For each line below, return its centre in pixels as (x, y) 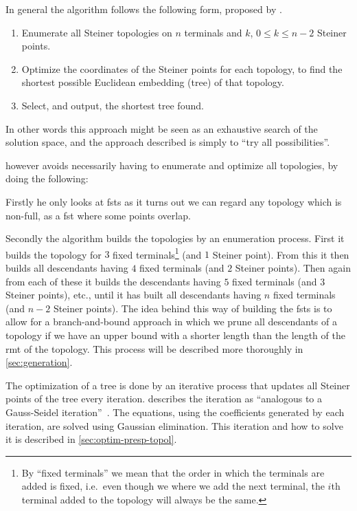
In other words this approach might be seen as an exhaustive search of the (162, 128)
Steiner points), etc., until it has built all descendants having (134, 295)
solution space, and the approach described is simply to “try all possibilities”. (168, 142)
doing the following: (47, 178)
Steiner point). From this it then (281, 254)
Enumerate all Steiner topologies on (97, 32)
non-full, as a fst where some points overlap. (98, 215)
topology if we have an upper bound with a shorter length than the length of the (175, 335)
